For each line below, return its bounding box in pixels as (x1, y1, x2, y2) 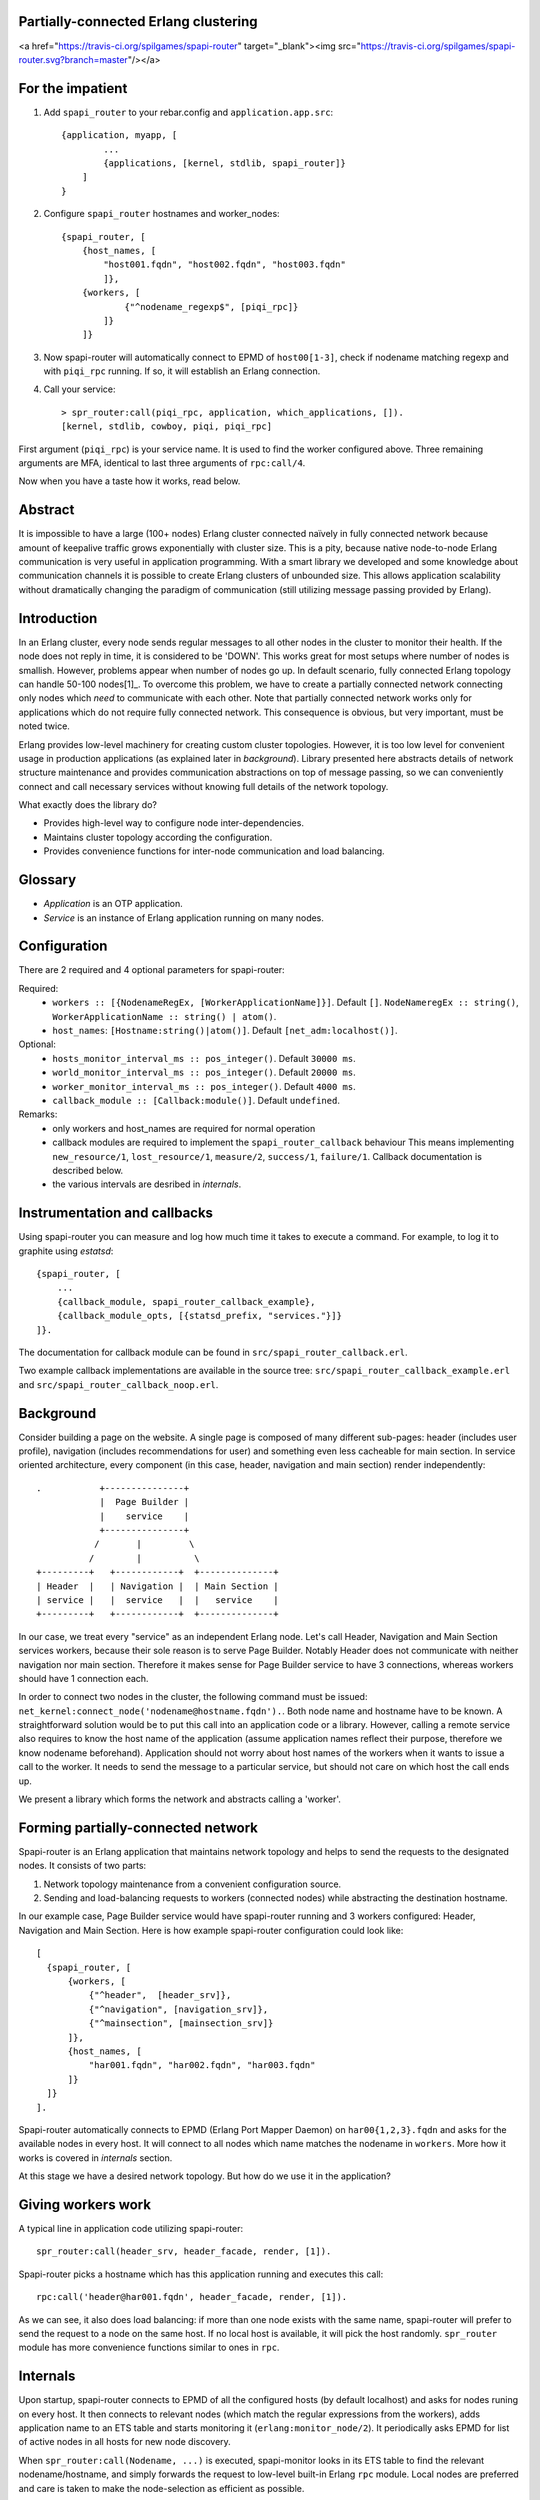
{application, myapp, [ (61, 130, 178, 141)
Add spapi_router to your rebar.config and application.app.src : (43, 106, 334, 118)
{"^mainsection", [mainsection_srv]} (88, 2018, 274, 2029)
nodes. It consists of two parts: (18, 1860, 147, 1872)
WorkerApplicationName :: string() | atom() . (52, 1010, 277, 1022)
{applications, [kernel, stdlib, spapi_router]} (103, 157, 347, 169)
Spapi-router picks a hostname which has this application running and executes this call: (18, 2268, 384, 2280)
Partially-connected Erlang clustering (18, 13, 259, 30)
